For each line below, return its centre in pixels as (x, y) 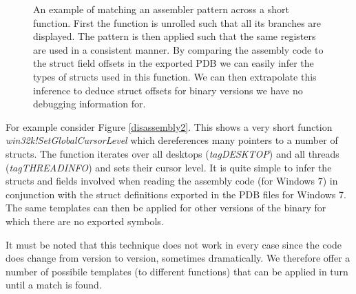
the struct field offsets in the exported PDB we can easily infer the (174, 63)
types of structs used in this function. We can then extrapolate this (175, 76)
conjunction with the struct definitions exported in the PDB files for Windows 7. (176, 194)
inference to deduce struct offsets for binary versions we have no (168, 90)
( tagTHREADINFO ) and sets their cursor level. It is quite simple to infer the (169, 167)
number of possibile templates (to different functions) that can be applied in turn (177, 271)
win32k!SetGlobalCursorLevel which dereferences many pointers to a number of (172, 140)
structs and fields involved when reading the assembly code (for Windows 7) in (172, 181)
